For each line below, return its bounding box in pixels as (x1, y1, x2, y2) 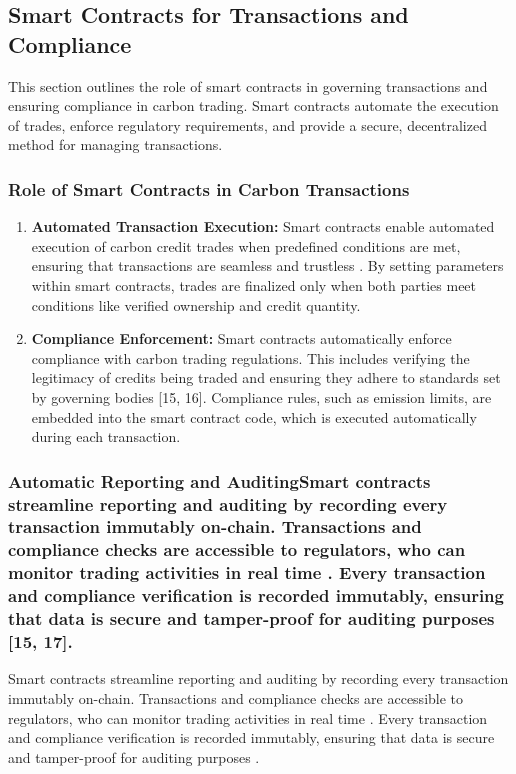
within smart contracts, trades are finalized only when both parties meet (31, 274, 477, 295)
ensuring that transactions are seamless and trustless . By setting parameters (31, 255, 504, 276)
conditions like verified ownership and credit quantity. (31, 294, 361, 315)
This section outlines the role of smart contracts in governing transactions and (8, 75, 488, 96)
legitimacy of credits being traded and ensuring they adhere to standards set (31, 367, 501, 388)
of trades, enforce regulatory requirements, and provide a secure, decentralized (8, 114, 487, 135)
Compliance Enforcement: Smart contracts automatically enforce (31, 328, 452, 349)
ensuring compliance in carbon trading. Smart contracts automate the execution (8, 95, 499, 116)
